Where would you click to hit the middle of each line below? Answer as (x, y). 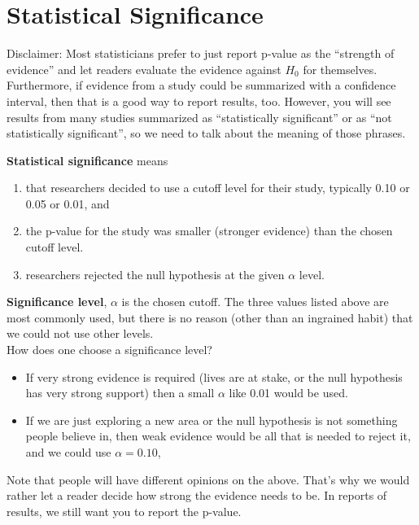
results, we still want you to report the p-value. (124, 511)
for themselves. (340, 69)
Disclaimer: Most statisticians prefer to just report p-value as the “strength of (201, 53)
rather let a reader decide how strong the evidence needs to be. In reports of (197, 495)
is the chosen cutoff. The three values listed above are (255, 302)
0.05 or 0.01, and (68, 203)
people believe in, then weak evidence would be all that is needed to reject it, (218, 436)
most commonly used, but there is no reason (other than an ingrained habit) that (210, 317)
